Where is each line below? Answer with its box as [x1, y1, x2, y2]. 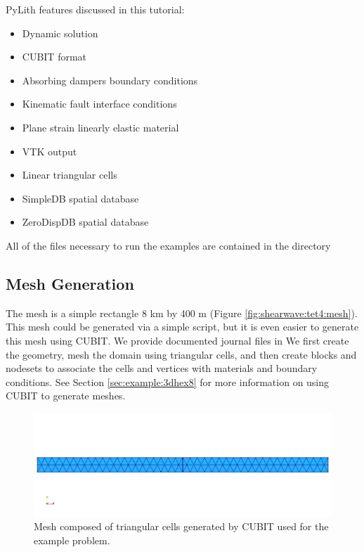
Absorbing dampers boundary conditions [22, 72, 198, 87]
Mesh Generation [6, 272, 134, 294]
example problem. [34, 532, 110, 547]
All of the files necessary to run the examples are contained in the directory [6, 238, 331, 252]
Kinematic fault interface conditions [22, 96, 177, 111]
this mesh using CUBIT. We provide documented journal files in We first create [6, 333, 349, 347]
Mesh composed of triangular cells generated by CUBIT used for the [34, 519, 329, 534]
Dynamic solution [22, 25, 98, 40]
